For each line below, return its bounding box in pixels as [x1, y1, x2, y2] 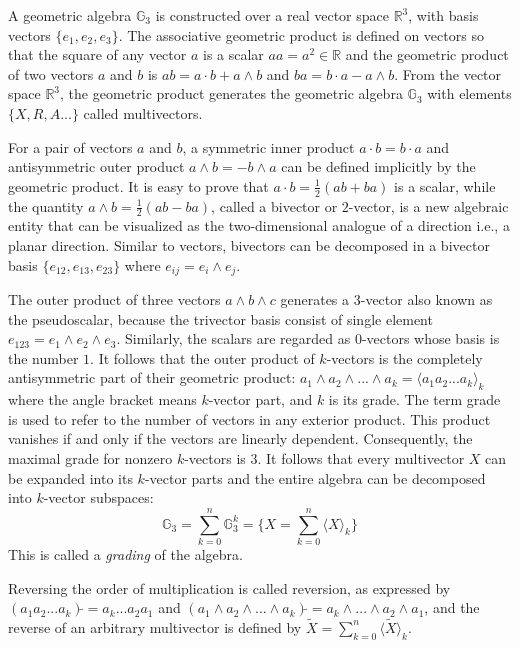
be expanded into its [8, 467, 133, 488]
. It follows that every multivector [257, 448, 465, 468]
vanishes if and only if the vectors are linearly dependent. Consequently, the [8, 428, 473, 449]
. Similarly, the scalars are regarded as [116, 328, 351, 349]
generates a [280, 289, 350, 310]
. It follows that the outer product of [90, 347, 315, 368]
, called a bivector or [211, 195, 338, 216]
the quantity [8, 195, 84, 216]
